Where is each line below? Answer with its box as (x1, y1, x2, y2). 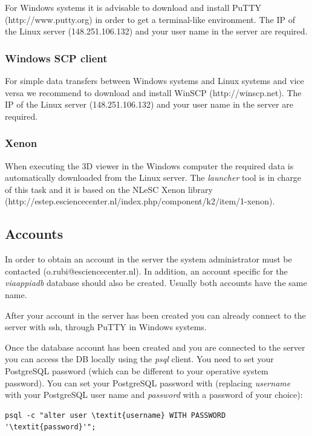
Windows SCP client (5, 50, 108, 65)
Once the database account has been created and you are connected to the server (5, 340, 305, 353)
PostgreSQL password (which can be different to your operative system (5, 364, 268, 377)
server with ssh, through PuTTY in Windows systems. (5, 320, 207, 333)
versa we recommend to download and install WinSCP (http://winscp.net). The (5, 86, 302, 99)
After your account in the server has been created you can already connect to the (5, 308, 306, 321)
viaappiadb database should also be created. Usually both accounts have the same (5, 276, 307, 289)
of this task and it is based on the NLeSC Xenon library (5, 183, 213, 195)
